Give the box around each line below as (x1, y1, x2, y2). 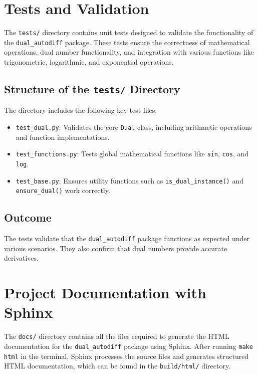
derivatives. (4, 253, 39, 263)
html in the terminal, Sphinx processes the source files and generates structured (4, 350, 249, 361)
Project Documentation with (4, 282, 206, 303)
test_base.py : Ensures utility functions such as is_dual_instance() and (16, 175, 243, 185)
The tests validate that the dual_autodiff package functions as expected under (4, 233, 250, 244)
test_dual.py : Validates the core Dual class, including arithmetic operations (16, 122, 252, 132)
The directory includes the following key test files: (4, 105, 157, 115)
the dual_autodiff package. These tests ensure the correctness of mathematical (4, 37, 250, 47)
